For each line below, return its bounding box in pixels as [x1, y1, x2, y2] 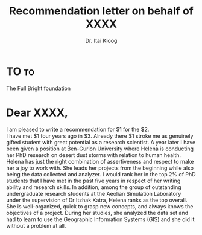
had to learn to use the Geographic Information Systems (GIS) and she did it [6, 216, 195, 223]
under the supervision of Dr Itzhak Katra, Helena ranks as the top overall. [6, 196, 188, 204]
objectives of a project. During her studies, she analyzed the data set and [6, 209, 189, 216]
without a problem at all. [6, 222, 66, 229]
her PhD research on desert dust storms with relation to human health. [6, 151, 181, 158]
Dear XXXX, [6, 106, 68, 119]
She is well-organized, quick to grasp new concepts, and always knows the [6, 202, 194, 210]
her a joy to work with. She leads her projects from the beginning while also [6, 164, 194, 172]
